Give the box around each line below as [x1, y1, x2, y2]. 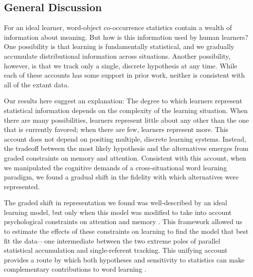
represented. [4, 181, 40, 191]
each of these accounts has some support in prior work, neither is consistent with [4, 70, 245, 80]
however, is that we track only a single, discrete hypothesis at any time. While [4, 60, 237, 70]
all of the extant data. [4, 79, 70, 89]
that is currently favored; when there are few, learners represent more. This [4, 124, 229, 134]
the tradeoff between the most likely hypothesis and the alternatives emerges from [4, 143, 249, 153]
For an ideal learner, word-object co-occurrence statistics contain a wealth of [4, 22, 232, 33]
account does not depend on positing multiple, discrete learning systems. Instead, [4, 133, 247, 144]
